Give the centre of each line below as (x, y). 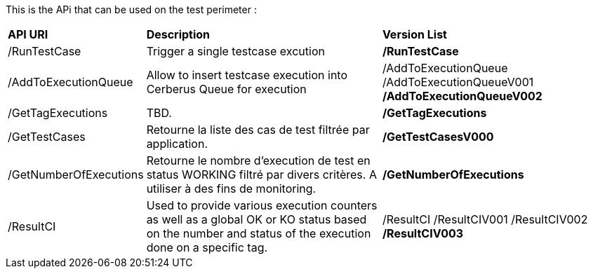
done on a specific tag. (207, 247)
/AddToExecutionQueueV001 (458, 82)
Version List (414, 34)
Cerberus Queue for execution (226, 89)
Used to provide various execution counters (262, 205)
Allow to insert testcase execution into (247, 75)
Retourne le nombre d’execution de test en (258, 160)
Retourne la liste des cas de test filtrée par (258, 130)
